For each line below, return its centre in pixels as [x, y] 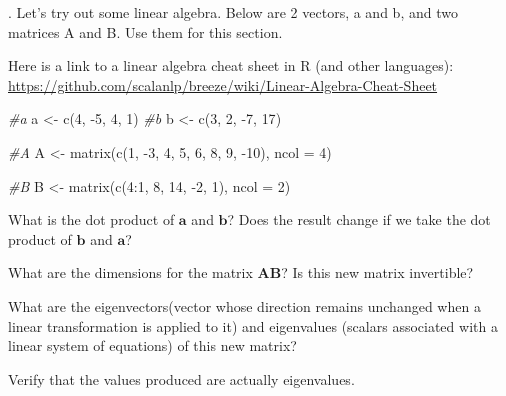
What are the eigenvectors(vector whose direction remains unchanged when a [244, 305]
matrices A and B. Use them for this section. [145, 31]
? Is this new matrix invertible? [377, 272]
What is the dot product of [91, 219]
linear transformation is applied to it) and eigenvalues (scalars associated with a [253, 325]
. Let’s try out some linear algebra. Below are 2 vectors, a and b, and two [233, 12]
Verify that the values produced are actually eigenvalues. [181, 378]
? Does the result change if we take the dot [359, 219]
